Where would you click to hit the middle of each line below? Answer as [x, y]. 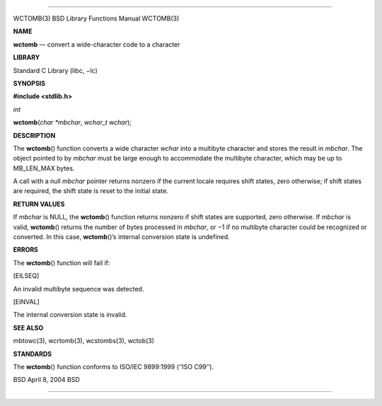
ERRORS [26, 250]
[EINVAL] [27, 301]
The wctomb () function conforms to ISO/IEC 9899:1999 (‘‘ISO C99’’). [114, 366]
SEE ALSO [28, 327]
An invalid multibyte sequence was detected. [79, 289]
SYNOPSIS [29, 83]
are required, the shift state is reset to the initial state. [91, 191]
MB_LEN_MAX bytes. [44, 168]
